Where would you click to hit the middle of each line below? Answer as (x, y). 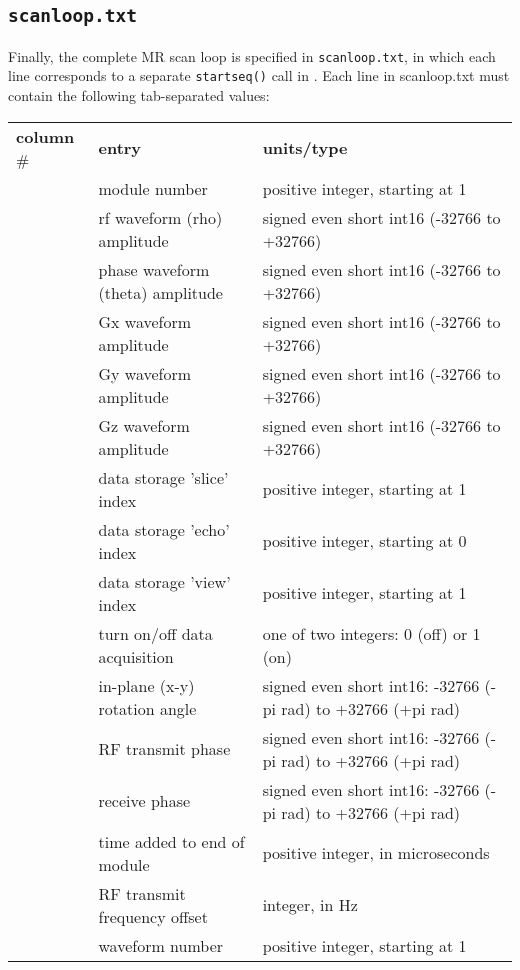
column (45, 136)
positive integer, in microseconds (376, 853)
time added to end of (171, 841)
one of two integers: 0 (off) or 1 (371, 633)
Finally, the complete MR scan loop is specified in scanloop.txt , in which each (252, 55)
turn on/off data (155, 633)
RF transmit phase (164, 749)
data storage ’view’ (164, 581)
